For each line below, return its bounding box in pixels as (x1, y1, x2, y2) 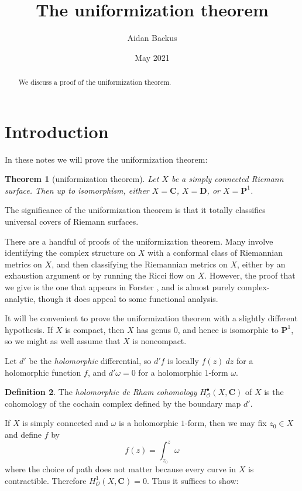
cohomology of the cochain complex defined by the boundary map (5, 397, 241, 409)
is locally (167, 355, 199, 367)
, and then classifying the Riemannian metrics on (52, 257, 228, 270)
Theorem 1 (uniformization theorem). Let (5, 173, 159, 185)
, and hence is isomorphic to (177, 323, 279, 335)
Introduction (5, 119, 109, 143)
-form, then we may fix (184, 417, 267, 429)
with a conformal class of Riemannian (147, 246, 283, 259)
